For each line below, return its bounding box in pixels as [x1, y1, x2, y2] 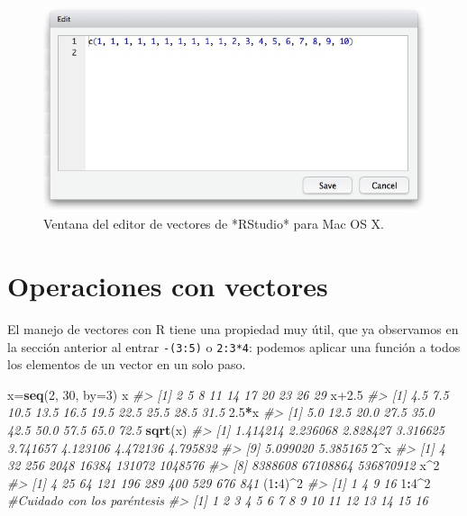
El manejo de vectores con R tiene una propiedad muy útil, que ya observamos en [7, 319, 459, 338]
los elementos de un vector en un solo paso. [7, 355, 246, 374]
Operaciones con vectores [7, 267, 328, 303]
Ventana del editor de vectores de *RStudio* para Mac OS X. [43, 214, 384, 233]
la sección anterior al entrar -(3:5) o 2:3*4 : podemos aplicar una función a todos [7, 337, 461, 356]
